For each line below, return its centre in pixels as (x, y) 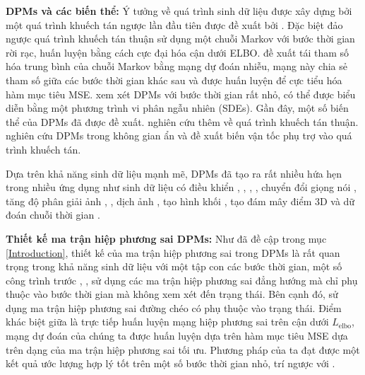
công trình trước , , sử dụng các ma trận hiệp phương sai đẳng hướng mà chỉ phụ (182, 280)
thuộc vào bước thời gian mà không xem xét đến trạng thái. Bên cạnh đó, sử (172, 294)
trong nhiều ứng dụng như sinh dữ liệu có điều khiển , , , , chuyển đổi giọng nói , (181, 187)
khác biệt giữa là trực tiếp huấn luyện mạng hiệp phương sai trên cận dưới (167, 322)
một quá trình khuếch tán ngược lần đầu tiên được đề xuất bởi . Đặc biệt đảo (174, 24)
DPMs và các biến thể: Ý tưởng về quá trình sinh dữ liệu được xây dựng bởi (179, 11)
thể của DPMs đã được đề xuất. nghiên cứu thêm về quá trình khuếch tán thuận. (182, 121)
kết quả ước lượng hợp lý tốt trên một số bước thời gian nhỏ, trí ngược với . (170, 363)
